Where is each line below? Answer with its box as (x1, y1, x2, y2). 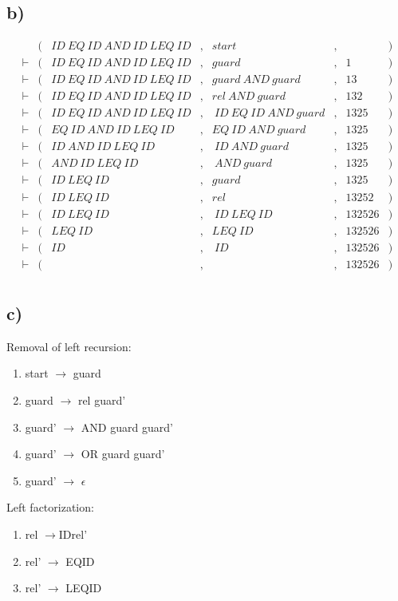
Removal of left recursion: (6, 338, 132, 354)
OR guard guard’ (81, 445, 165, 462)
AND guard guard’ (81, 418, 173, 435)
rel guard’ (77, 392, 126, 409)
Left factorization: (6, 499, 94, 516)
